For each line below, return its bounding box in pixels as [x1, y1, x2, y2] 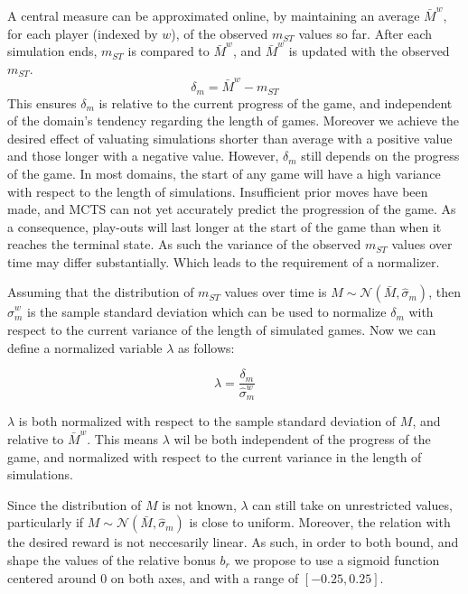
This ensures [7, 93, 77, 112]
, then [428, 283, 461, 302]
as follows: [178, 338, 235, 357]
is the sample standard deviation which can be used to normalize [27, 302, 387, 321]
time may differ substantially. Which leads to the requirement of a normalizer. [7, 252, 440, 271]
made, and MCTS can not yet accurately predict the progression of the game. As [7, 200, 456, 218]
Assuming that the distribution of [7, 283, 194, 302]
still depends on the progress [301, 146, 460, 165]
